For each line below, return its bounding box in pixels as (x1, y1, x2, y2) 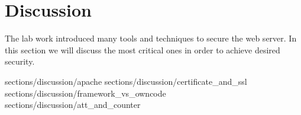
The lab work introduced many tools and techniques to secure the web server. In (5, 32, 297, 44)
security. (5, 55, 35, 68)
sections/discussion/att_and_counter (5, 98, 141, 111)
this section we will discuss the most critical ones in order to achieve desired (5, 43, 280, 56)
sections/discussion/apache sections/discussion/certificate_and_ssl (5, 75, 247, 87)
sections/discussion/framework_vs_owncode (5, 87, 166, 99)
